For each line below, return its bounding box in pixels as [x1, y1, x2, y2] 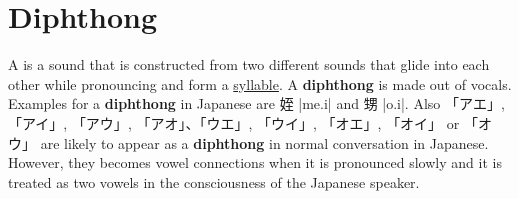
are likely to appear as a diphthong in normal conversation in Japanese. [40, 132, 489, 153]
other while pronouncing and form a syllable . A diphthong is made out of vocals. [8, 73, 512, 94]
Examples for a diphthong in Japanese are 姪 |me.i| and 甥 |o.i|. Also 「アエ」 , [8, 93, 505, 114]
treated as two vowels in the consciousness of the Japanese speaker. [8, 171, 420, 192]
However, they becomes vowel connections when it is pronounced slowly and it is [8, 152, 502, 173]
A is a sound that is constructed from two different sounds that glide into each [8, 54, 490, 75]
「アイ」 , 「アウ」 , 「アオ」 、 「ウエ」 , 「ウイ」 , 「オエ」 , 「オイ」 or [8, 112, 460, 133]
